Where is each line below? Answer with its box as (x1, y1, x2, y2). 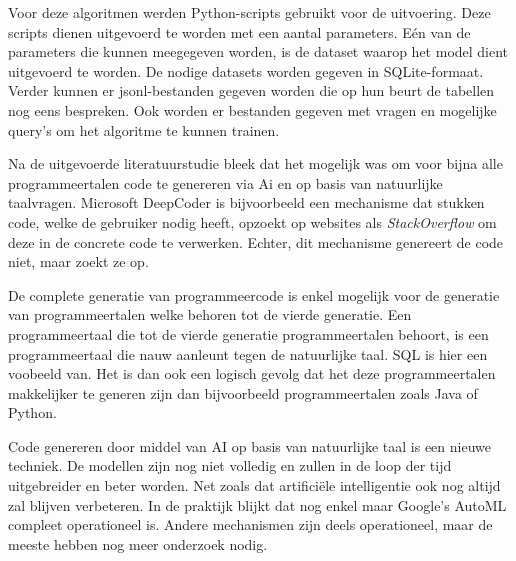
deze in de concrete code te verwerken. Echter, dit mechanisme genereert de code (8, 231, 504, 252)
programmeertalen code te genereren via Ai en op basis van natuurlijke (8, 172, 443, 193)
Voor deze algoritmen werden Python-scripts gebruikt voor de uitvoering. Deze (8, 2, 491, 22)
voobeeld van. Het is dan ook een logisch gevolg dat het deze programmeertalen (8, 363, 496, 384)
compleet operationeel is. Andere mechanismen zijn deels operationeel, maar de (8, 514, 493, 535)
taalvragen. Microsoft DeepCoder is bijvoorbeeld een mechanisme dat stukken (8, 192, 485, 213)
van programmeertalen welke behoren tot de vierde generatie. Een (8, 304, 412, 325)
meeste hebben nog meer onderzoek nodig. (8, 533, 268, 554)
